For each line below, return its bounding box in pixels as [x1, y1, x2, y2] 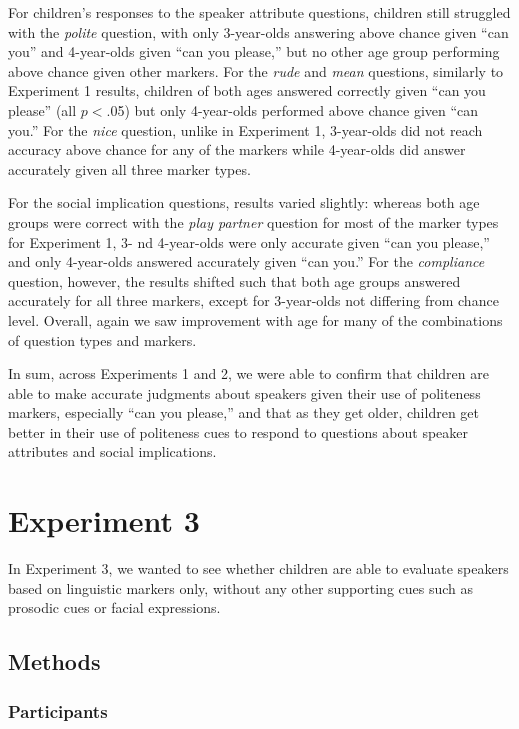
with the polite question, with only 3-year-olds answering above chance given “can [8, 21, 509, 42]
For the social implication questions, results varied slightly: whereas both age [8, 192, 480, 213]
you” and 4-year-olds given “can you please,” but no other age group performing [8, 41, 500, 62]
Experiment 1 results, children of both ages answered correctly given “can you [8, 80, 486, 101]
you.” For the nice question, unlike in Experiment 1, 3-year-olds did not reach [8, 119, 483, 140]
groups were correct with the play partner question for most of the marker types [8, 211, 499, 232]
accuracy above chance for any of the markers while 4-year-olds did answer [8, 139, 466, 160]
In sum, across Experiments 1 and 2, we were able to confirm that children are [8, 363, 489, 384]
